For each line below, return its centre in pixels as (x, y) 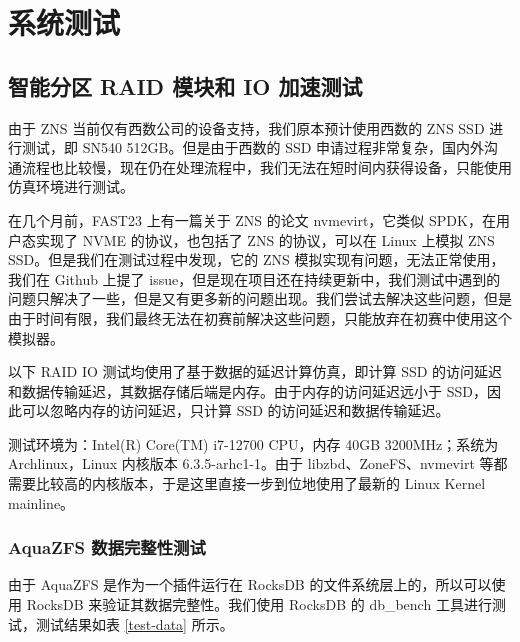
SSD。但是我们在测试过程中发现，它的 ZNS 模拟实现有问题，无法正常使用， (256, 259)
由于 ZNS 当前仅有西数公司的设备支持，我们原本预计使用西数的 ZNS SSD (246, 127)
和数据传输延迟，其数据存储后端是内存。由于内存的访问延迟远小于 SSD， (247, 390)
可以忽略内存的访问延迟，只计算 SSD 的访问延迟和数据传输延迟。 (235, 410)
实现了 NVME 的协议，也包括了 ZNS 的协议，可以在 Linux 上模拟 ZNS (265, 239)
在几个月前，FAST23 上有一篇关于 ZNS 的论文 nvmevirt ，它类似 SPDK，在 (252, 219)
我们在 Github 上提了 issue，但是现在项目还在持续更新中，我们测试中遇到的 (254, 278)
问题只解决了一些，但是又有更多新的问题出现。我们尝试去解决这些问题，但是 (260, 298)
